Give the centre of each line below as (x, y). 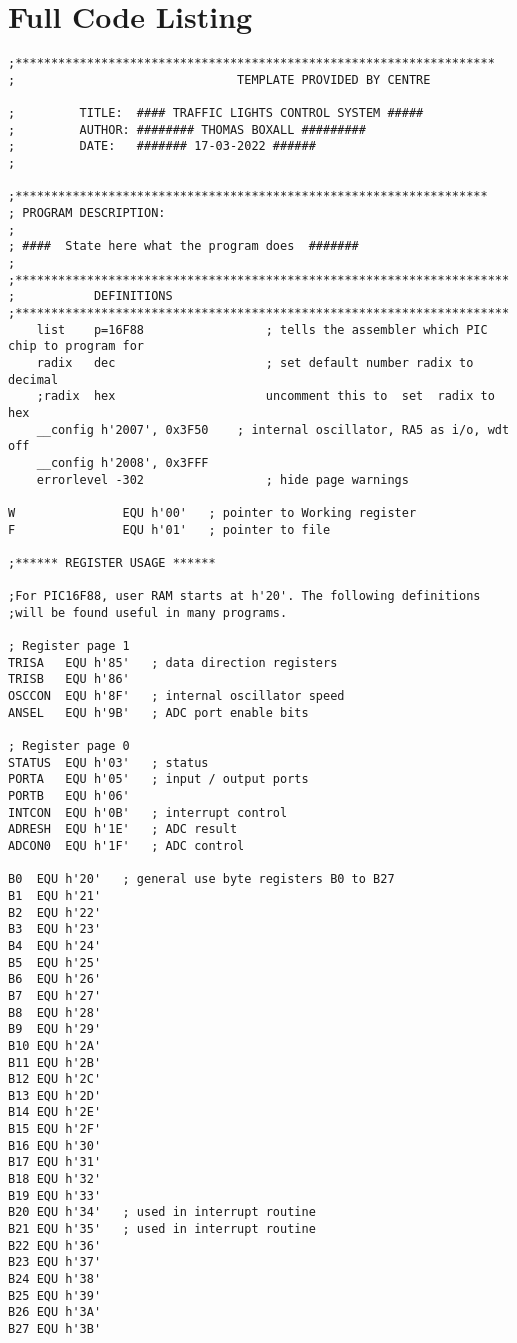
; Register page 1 (69, 646)
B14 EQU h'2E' (55, 1112)
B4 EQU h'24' (55, 945)
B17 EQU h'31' (55, 1162)
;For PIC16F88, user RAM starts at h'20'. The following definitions (244, 596)
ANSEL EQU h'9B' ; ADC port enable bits (158, 712)
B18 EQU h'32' (55, 1179)
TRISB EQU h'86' (69, 679)
